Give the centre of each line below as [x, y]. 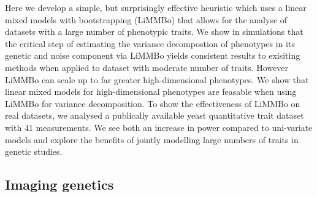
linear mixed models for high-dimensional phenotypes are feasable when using [151, 91]
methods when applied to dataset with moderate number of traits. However [147, 67]
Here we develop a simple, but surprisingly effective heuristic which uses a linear [156, 7]
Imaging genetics [59, 184]
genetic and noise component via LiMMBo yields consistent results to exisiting [153, 55]
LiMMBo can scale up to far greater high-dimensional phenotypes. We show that [157, 79]
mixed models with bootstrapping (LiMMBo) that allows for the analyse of [146, 19]
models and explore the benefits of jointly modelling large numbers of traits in [152, 139]
